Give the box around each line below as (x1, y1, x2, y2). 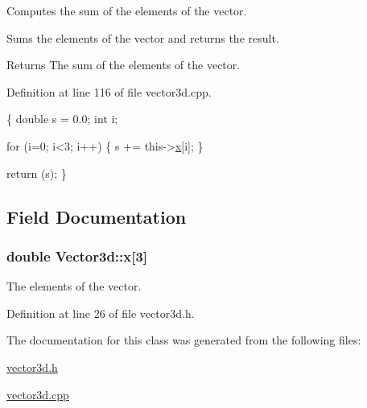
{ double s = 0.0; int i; (6, 110, 118, 127)
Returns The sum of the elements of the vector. (6, 56, 241, 73)
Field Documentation (6, 204, 187, 229)
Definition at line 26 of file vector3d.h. (6, 304, 195, 321)
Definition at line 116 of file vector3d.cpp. (6, 83, 212, 100)
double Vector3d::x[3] (6, 245, 148, 266)
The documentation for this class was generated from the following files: (6, 332, 361, 348)
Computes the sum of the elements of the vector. (6, 2, 247, 19)
